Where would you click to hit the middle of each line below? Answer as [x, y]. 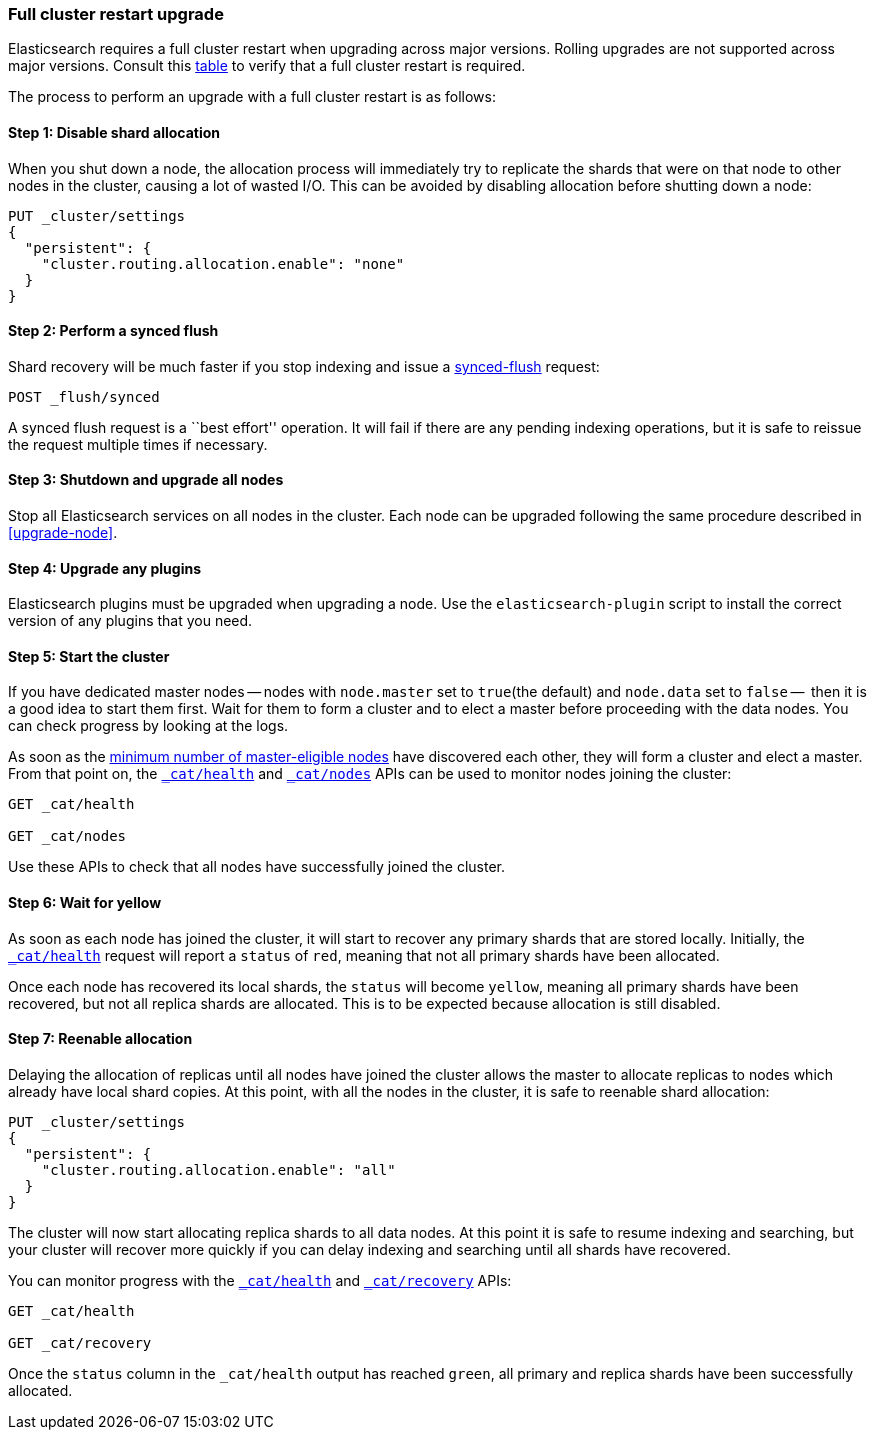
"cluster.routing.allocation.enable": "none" [223, 263]
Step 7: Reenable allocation [100, 1039]
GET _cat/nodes [67, 836]
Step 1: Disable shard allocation [114, 132]
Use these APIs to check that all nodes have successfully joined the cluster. [256, 867]
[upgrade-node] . [63, 533]
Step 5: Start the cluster [89, 656]
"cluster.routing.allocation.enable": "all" [218, 1169]
